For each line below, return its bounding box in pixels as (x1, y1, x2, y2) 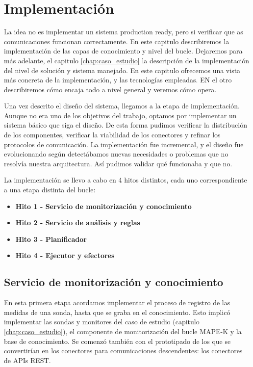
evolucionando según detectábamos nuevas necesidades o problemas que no (4, 149, 228, 159)
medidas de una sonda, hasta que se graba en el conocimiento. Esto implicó (4, 307, 230, 317)
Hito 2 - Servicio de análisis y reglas (15, 217, 140, 228)
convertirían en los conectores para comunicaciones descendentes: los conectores (4, 345, 243, 356)
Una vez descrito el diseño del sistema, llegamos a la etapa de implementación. (4, 101, 240, 111)
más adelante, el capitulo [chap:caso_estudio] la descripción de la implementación (4, 55, 250, 65)
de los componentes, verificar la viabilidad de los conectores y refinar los (4, 130, 221, 140)
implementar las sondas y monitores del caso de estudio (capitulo (4, 316, 200, 327)
